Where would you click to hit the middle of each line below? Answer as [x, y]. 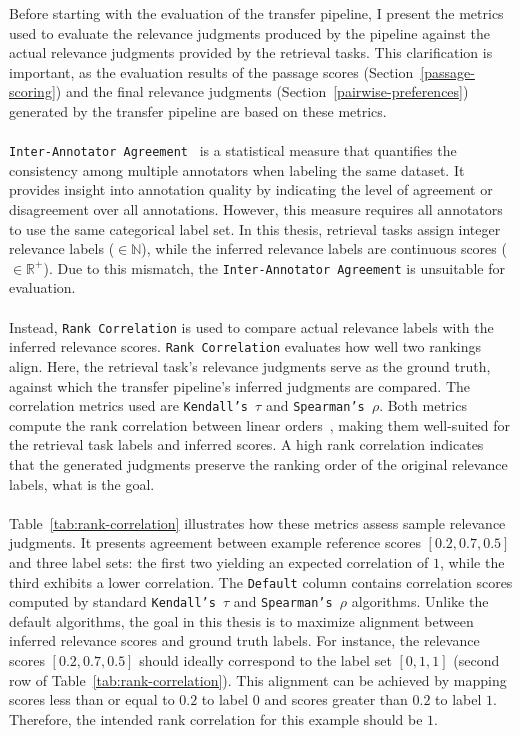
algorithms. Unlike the [420, 601]
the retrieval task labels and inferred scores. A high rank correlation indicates [246, 444]
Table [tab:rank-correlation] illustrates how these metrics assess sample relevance [257, 522]
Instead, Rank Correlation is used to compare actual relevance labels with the [251, 326]
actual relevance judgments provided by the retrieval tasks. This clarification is [251, 52]
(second [476, 660]
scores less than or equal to [92, 699]
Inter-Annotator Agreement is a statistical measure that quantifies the [233, 150]
